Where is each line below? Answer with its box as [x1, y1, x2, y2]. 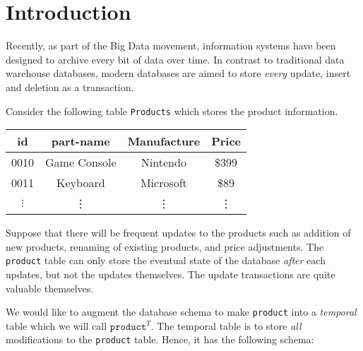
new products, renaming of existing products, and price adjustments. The [6, 239, 324, 254]
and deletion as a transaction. [6, 79, 134, 94]
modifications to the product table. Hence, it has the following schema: [6, 332, 314, 347]
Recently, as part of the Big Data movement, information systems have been [6, 38, 336, 53]
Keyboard [56, 174, 105, 191]
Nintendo [141, 154, 186, 171]
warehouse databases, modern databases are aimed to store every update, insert [6, 66, 351, 81]
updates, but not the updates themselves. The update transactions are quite [6, 267, 335, 281]
